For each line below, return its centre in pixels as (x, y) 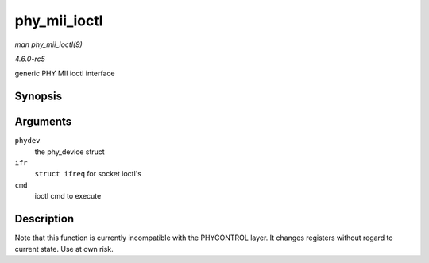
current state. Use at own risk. (64, 249)
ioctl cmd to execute (68, 196)
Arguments (43, 122)
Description (44, 219)
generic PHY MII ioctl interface (65, 73)
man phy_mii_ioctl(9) (48, 44)
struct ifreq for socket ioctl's (88, 174)
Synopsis (39, 97)
